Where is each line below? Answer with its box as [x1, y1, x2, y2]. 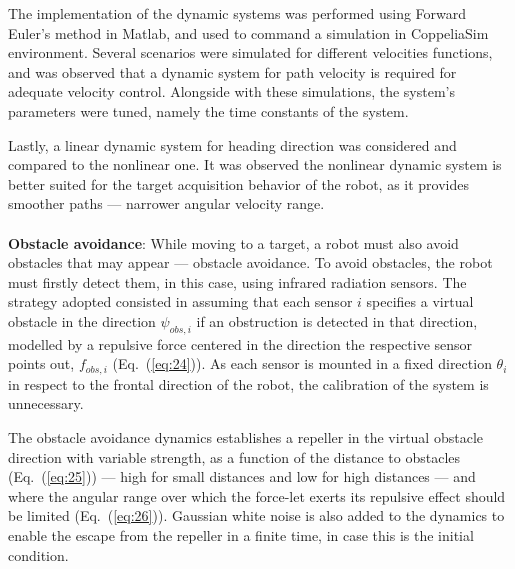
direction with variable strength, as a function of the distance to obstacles [8, 446, 461, 467]
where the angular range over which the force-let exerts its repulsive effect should [8, 485, 506, 506]
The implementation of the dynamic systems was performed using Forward [8, 3, 467, 23]
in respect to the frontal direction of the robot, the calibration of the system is [8, 373, 489, 394]
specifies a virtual [366, 291, 474, 312]
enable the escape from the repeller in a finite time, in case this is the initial [8, 524, 474, 545]
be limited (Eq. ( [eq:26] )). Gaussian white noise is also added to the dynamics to [8, 505, 505, 526]
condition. [8, 544, 69, 565]
